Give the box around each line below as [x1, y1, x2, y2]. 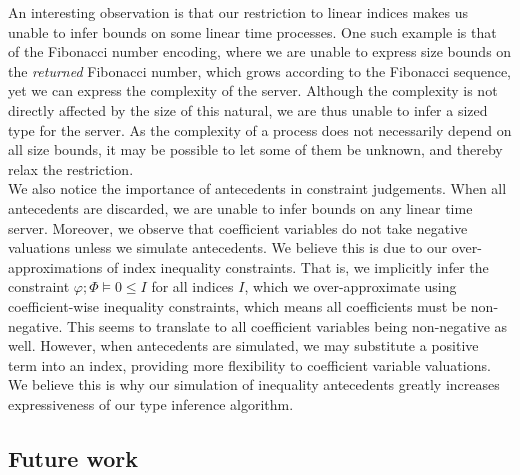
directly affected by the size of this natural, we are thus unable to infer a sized [8, 99, 488, 120]
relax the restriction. [8, 158, 134, 179]
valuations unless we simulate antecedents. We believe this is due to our [8, 237, 448, 258]
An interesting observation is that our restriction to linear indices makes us [8, 2, 469, 22]
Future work [8, 442, 139, 473]
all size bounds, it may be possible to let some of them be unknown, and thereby [8, 139, 503, 160]
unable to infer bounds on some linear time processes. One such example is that [8, 21, 497, 42]
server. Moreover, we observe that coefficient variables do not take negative [8, 217, 468, 238]
